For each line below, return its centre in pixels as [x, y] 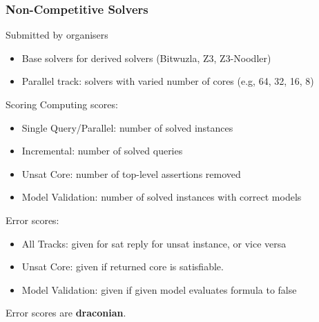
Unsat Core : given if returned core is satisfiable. [123, 266]
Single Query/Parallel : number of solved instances [127, 127]
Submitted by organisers [57, 35]
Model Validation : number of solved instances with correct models [162, 197]
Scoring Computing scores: [62, 104]
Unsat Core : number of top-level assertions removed [131, 173]
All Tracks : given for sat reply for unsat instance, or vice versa [154, 243]
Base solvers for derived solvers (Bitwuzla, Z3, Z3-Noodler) [146, 58]
